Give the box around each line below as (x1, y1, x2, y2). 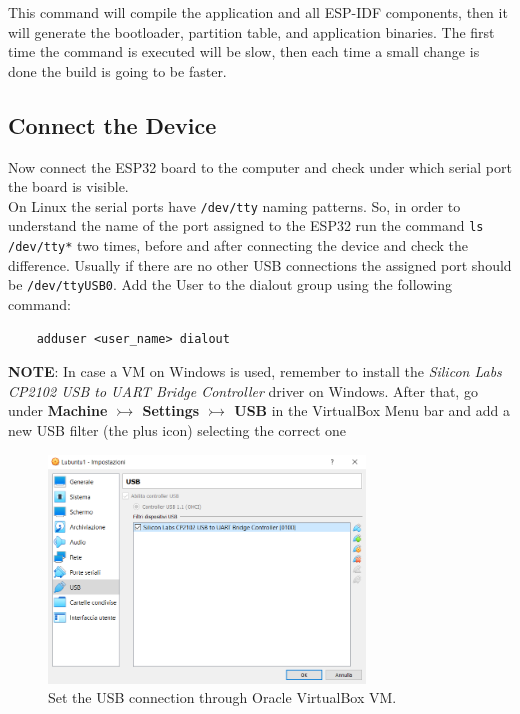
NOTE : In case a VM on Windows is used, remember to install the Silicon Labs (8, 361, 502, 382)
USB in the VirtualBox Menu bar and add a (234, 400, 511, 421)
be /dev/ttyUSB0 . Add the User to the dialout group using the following (8, 274, 452, 295)
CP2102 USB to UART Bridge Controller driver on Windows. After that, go (8, 380, 478, 401)
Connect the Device (8, 109, 217, 140)
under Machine (8, 400, 108, 421)
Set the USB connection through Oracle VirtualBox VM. (48, 687, 397, 708)
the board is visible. (8, 176, 129, 197)
